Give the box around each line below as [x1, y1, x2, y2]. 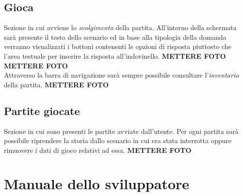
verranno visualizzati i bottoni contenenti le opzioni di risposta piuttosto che [4, 41, 231, 51]
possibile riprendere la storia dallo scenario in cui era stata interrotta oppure [4, 135, 231, 146]
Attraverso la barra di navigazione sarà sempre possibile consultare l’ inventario [4, 70, 239, 80]
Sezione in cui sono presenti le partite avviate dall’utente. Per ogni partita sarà [4, 126, 239, 136]
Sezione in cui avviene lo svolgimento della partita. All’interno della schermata [4, 22, 237, 33]
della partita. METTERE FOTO [4, 79, 109, 89]
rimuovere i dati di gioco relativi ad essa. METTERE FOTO [4, 145, 192, 155]
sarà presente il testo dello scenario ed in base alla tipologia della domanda [4, 32, 227, 42]
